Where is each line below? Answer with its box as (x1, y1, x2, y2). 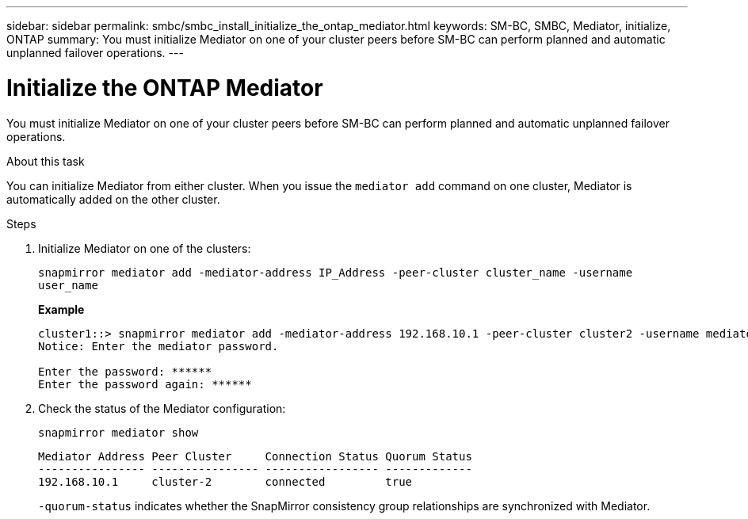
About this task (6, 154, 85, 168)
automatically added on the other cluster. (6, 192, 220, 206)
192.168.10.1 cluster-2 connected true (38, 475, 413, 488)
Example (38, 302, 85, 316)
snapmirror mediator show (38, 426, 199, 439)
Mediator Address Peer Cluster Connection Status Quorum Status (38, 449, 472, 463)
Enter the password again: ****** (38, 377, 252, 391)
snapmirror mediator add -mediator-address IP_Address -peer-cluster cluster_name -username (38, 265, 633, 279)
